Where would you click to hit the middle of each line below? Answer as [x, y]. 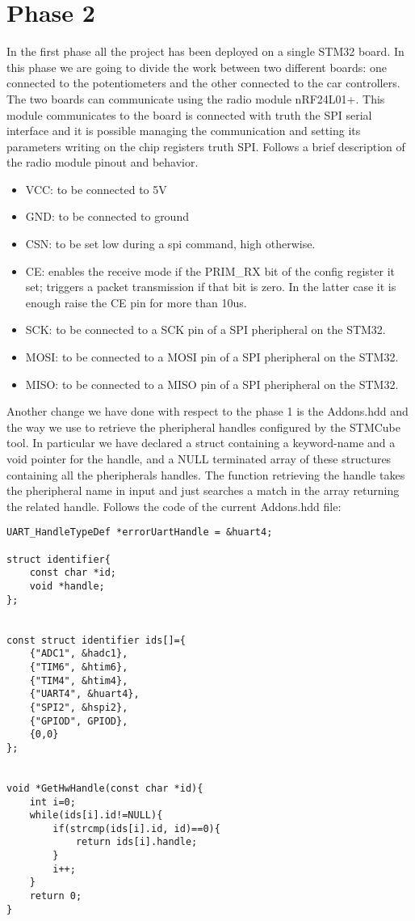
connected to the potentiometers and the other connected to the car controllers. [203, 83]
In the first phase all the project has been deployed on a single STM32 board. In [205, 51]
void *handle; [67, 586]
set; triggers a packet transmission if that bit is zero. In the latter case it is [211, 287]
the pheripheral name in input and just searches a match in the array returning [203, 490]
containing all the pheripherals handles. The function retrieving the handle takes [206, 474]
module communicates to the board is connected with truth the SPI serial [189, 114]
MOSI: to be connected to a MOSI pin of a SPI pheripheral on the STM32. [212, 357]
